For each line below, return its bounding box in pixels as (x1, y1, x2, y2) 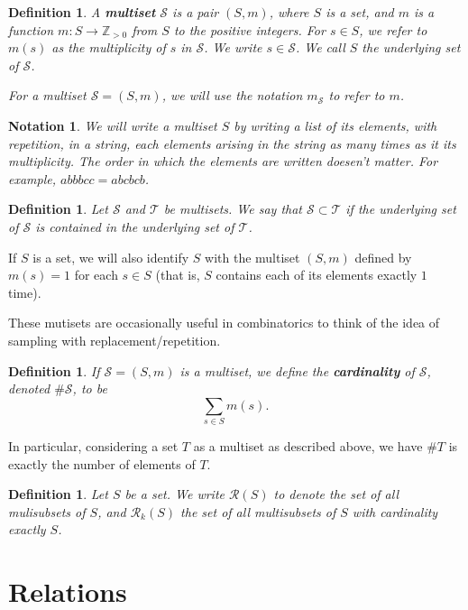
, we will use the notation (161, 86, 303, 105)
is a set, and (326, 3, 394, 21)
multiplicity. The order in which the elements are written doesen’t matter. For (8, 152, 438, 171)
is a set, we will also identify (32, 247, 189, 266)
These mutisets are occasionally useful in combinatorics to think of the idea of (8, 313, 440, 332)
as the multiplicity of (51, 38, 166, 57)
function (8, 20, 54, 39)
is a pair (172, 3, 219, 21)
